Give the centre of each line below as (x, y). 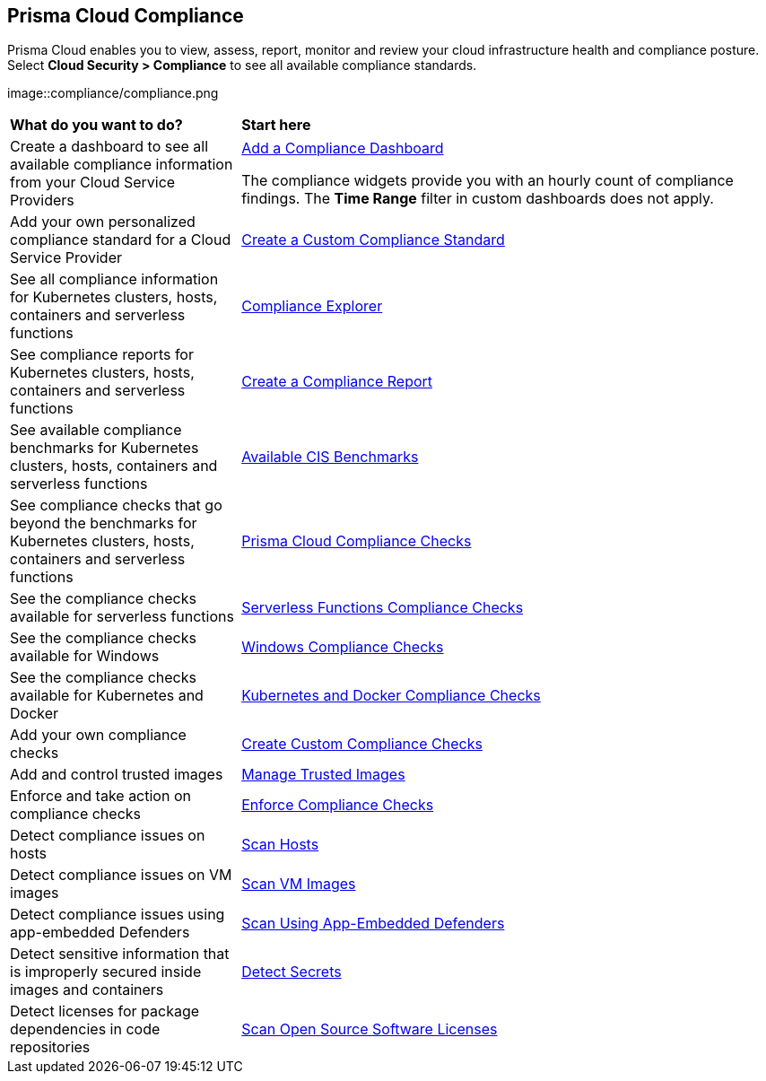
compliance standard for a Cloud (121, 240)
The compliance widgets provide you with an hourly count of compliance (487, 181)
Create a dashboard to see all (109, 147)
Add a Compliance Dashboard (343, 148)
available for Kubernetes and (107, 696)
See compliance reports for (102, 355)
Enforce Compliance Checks (338, 805)
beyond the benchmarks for (104, 523)
